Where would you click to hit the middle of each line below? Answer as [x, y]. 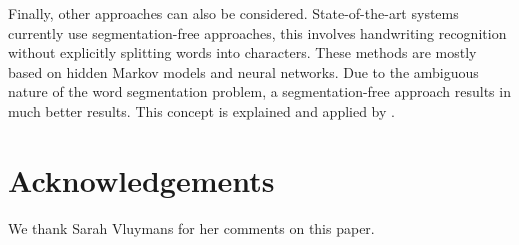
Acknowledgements [141, 179]
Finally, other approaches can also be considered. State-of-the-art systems [233, 13]
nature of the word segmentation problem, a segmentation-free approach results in [259, 91]
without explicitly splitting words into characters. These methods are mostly [242, 52]
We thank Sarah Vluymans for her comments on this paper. [191, 227]
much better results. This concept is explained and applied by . [201, 110]
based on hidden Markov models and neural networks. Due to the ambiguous [243, 71]
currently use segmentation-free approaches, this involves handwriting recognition [257, 32]
